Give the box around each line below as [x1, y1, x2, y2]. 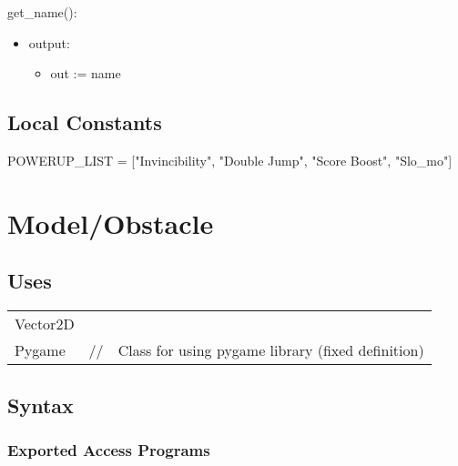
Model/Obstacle [7, 204, 214, 241]
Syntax [7, 390, 74, 419]
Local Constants [7, 108, 162, 137]
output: [28, 33, 70, 52]
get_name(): [7, 3, 77, 21]
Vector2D [15, 313, 75, 335]
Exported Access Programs [7, 438, 210, 461]
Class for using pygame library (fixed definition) [117, 339, 424, 361]
